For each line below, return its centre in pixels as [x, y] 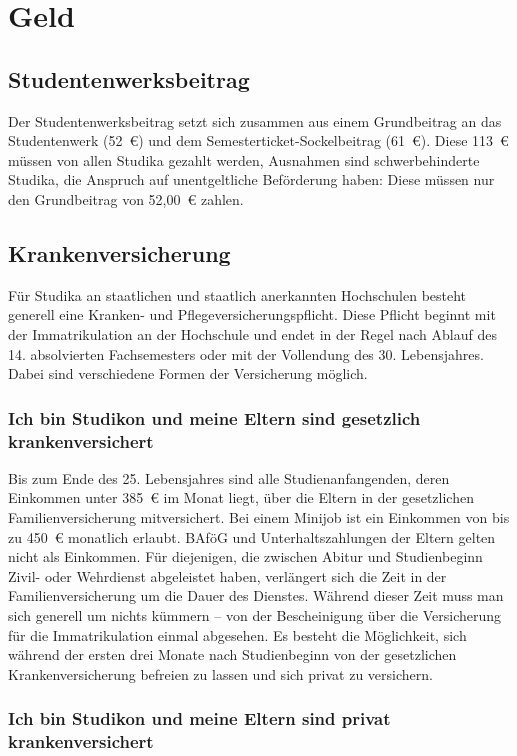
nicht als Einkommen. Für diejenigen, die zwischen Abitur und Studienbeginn [245, 556]
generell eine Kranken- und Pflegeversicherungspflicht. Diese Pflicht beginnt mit [252, 314]
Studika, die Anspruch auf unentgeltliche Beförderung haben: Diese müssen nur [251, 179]
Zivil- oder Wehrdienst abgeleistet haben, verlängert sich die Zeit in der [227, 575]
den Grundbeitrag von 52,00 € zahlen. [126, 198]
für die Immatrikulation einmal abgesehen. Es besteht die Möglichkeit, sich [237, 634]
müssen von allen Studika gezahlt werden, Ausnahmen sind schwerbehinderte [244, 159]
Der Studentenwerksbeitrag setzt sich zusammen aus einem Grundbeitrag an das [255, 120]
